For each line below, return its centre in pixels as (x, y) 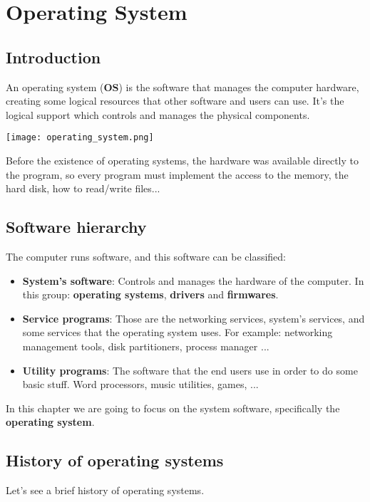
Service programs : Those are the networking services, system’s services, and (194, 318)
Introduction (53, 57)
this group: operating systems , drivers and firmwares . (150, 294)
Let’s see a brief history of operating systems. (105, 490)
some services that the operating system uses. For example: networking (178, 332)
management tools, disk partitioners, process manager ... (146, 346)
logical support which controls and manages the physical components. (158, 114)
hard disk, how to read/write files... (83, 188)
